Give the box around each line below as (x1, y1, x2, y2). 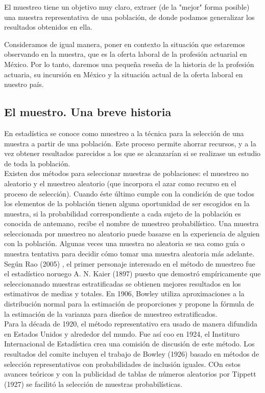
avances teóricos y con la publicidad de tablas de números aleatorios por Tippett (4, 368, 256, 379)
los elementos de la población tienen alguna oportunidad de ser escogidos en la (4, 198, 250, 209)
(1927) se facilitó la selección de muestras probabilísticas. (4, 378, 182, 389)
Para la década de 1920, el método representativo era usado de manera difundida (4, 318, 257, 329)
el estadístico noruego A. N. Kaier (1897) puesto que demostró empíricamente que (4, 268, 261, 279)
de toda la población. (4, 158, 70, 168)
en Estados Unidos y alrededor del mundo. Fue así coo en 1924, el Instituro (4, 328, 239, 339)
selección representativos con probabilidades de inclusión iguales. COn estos (4, 358, 241, 369)
